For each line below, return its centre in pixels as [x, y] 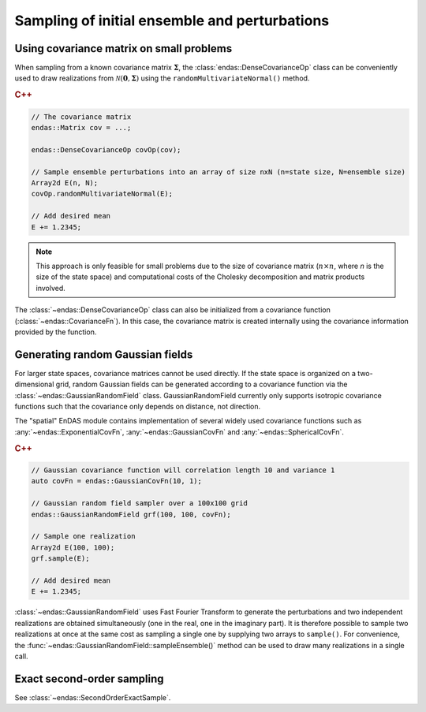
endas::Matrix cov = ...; [81, 128]
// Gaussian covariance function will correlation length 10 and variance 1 [183, 470]
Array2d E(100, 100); [73, 547]
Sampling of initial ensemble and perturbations [172, 21]
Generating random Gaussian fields [104, 354]
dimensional [34, 384]
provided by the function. [56, 332]
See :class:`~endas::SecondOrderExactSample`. [93, 697]
